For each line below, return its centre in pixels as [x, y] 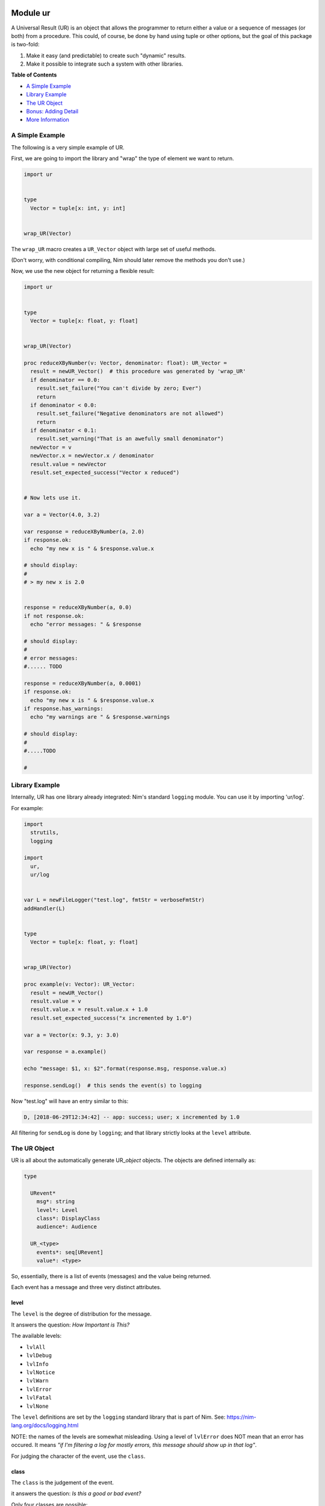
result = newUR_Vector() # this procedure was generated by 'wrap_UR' [138, 371]
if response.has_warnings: [63, 708]
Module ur [31, 13]
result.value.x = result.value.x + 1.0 [89, 1010]
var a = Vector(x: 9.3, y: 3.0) [72, 1035]
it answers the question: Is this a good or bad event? [76, 1493]
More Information [48, 120]
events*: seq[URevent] [70, 1252]
